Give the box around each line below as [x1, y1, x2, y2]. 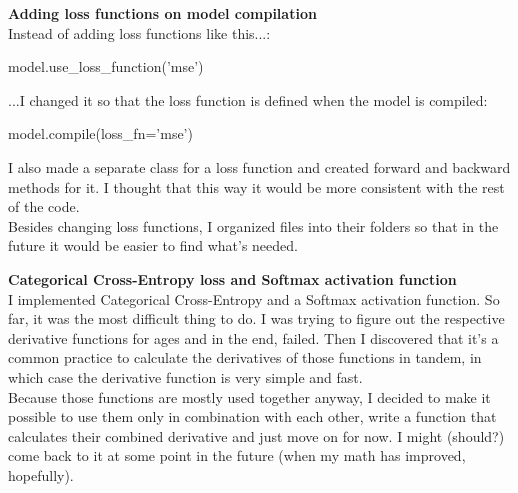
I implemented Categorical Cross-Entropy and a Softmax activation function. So [8, 288, 500, 309]
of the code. [8, 196, 80, 217]
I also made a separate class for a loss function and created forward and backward [8, 156, 511, 177]
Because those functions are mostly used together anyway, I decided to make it [8, 386, 491, 407]
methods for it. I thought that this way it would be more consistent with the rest [8, 176, 505, 197]
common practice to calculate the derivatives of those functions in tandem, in [8, 347, 482, 368]
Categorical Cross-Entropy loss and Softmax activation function [8, 268, 457, 289]
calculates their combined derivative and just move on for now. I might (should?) [8, 425, 505, 446]
